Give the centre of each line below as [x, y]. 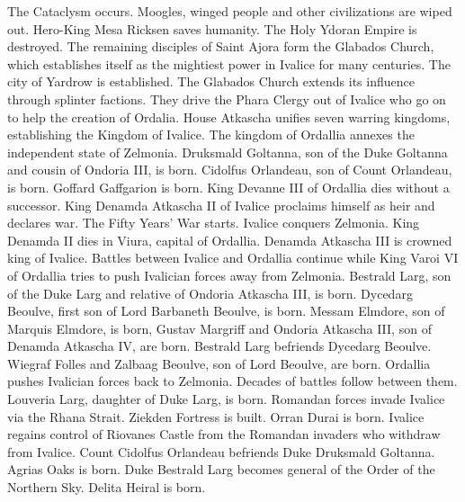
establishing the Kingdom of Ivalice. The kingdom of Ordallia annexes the [211, 134]
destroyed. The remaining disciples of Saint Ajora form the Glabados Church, [221, 46]
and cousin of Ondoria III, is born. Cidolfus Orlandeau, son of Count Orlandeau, [230, 170]
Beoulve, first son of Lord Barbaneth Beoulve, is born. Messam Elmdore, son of [226, 311]
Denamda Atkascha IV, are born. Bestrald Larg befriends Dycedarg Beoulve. [219, 346]
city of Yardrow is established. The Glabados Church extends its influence [211, 81]
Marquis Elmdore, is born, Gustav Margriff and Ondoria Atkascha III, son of [219, 328]
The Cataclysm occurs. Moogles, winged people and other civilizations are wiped [230, 11]
